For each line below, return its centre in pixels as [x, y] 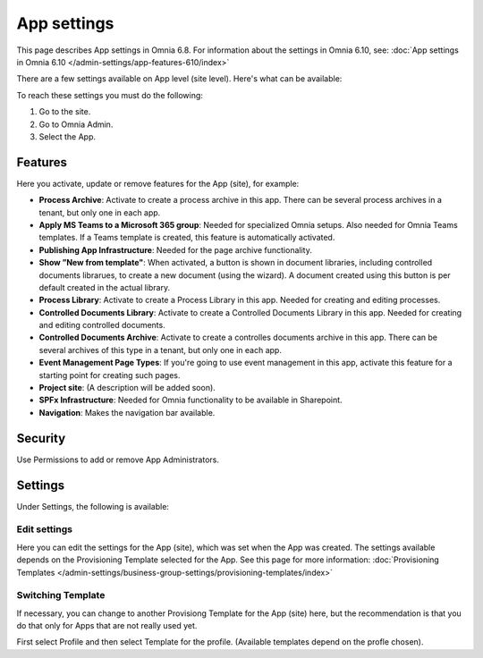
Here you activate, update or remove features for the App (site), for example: [158, 183]
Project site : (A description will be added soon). [127, 388]
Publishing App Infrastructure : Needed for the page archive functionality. [175, 249]
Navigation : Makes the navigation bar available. [127, 412]
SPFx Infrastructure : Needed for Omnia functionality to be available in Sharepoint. [191, 400]
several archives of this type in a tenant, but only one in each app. [160, 350]
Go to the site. [65, 112]
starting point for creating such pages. [110, 375]
